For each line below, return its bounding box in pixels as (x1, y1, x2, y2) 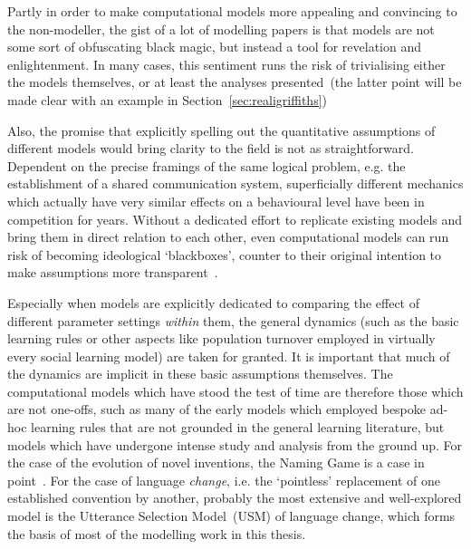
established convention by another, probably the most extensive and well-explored (7, 488, 462, 507)
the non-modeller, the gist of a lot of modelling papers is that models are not (7, 19, 435, 38)
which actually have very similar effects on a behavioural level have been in (7, 191, 425, 210)
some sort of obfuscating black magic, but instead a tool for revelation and (7, 37, 421, 56)
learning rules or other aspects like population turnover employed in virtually (7, 329, 436, 348)
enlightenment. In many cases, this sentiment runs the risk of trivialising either (7, 54, 446, 73)
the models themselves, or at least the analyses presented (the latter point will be (7, 72, 462, 91)
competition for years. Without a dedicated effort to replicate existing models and (7, 209, 463, 228)
